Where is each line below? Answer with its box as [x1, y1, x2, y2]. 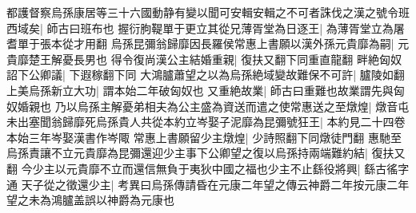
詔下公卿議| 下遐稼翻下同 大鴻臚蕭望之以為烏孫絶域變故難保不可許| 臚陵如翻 [6, 66, 405, 83]
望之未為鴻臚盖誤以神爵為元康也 [6, 191, 174, 208]
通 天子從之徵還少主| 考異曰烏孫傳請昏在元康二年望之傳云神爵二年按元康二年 [6, 176, 410, 192]
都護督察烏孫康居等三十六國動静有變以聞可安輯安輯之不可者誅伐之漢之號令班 [6, 4, 410, 20]
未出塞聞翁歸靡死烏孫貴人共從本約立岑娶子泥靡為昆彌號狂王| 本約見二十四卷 [6, 113, 406, 130]
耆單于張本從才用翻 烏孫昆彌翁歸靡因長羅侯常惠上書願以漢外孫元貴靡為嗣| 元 [6, 35, 410, 52]
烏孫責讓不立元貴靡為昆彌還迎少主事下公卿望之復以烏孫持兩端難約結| [6, 144, 368, 161]
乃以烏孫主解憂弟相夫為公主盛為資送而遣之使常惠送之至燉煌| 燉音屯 [54, 97, 410, 114]
